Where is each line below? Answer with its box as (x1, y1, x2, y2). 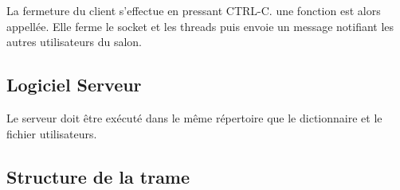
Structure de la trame (6, 164, 190, 188)
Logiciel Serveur (6, 72, 142, 97)
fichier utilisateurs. (6, 125, 97, 142)
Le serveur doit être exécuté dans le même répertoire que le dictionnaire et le (6, 109, 382, 126)
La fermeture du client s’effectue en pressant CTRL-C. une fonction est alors (6, 2, 381, 18)
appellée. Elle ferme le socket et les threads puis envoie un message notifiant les (6, 17, 394, 34)
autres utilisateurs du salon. (6, 33, 142, 50)
